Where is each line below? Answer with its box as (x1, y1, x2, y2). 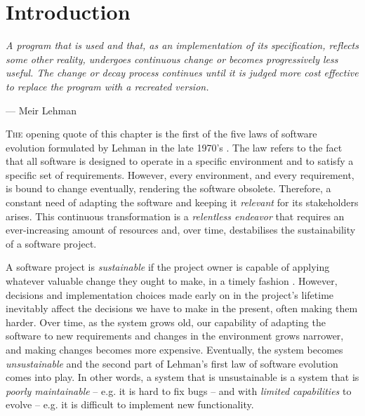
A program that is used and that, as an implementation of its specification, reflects (6, 38, 359, 53)
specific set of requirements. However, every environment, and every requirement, (6, 167, 354, 182)
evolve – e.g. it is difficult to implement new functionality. (6, 397, 254, 412)
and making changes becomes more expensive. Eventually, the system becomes (6, 342, 343, 356)
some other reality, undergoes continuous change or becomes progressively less (6, 51, 338, 66)
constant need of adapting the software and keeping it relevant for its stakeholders (6, 195, 359, 210)
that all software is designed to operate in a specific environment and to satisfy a (6, 154, 354, 168)
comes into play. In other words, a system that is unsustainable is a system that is (6, 370, 359, 384)
